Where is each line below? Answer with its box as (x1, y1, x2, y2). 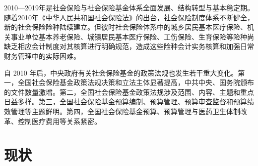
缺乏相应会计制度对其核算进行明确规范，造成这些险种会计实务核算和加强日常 (4, 41, 254, 51)
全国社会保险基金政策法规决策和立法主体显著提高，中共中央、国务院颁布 (17, 77, 254, 87)
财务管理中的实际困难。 (4, 50, 80, 61)
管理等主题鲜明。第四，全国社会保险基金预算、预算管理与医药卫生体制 (10, 106, 240, 116)
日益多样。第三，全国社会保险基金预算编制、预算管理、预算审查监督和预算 (4, 96, 247, 107)
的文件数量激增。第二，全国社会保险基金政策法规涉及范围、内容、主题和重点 (4, 86, 254, 97)
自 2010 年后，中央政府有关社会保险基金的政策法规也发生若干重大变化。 (4, 67, 238, 78)
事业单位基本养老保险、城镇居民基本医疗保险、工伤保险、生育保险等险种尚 (10, 31, 254, 41)
